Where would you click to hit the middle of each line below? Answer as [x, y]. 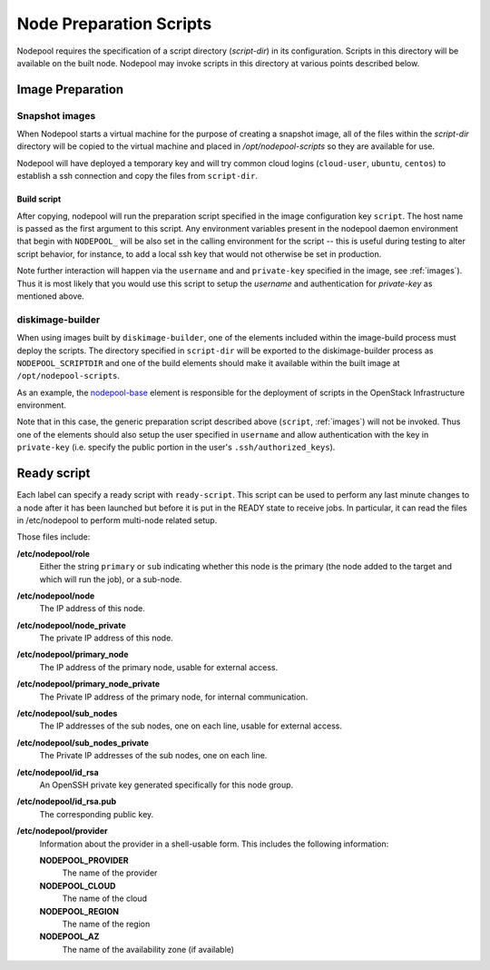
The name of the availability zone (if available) [148, 949]
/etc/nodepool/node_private [71, 625]
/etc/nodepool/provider [62, 831]
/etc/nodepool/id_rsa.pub [67, 802]
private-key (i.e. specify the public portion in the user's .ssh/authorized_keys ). [176, 447]
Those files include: [54, 537]
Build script [39, 199]
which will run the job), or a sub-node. [111, 579]
